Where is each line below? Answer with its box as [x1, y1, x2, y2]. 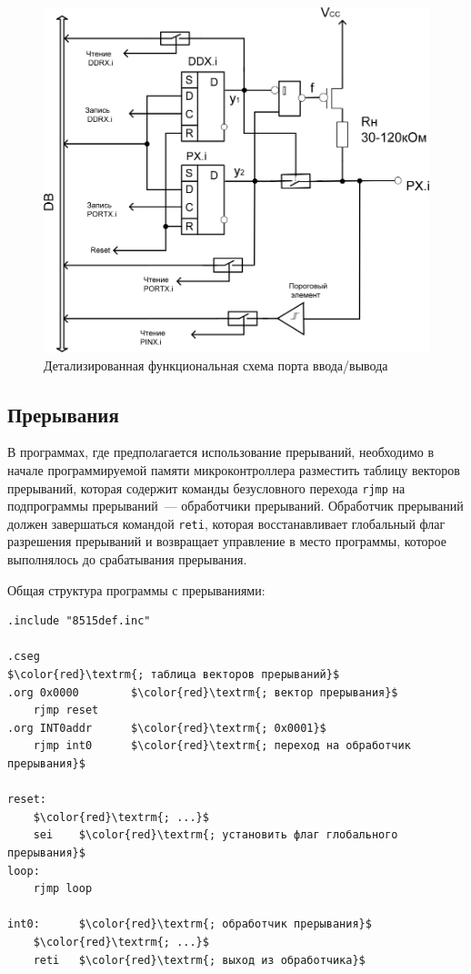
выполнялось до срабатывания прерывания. [7, 550, 247, 569]
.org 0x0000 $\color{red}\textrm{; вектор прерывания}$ [7, 685, 398, 699]
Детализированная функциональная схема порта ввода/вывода [44, 355, 388, 374]
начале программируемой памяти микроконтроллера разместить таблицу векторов [7, 460, 460, 479]
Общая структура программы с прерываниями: [7, 580, 266, 599]
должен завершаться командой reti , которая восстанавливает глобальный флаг [7, 513, 446, 533]
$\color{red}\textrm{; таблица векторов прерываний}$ [7, 668, 340, 682]
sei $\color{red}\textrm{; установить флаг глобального [33, 828, 398, 842]
